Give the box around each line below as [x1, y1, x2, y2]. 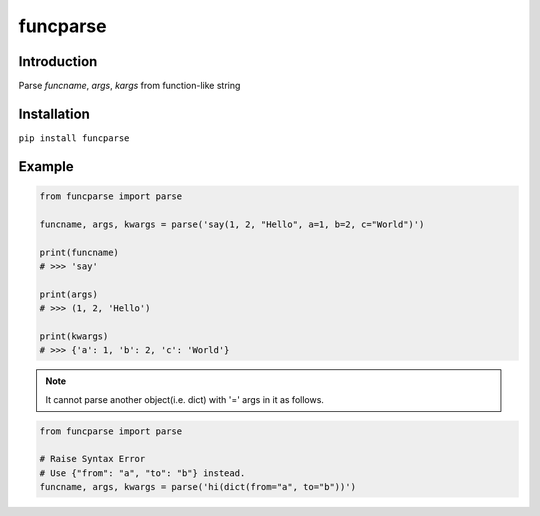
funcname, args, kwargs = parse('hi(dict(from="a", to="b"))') [39, 481, 357, 493]
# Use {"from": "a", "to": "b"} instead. [39, 467, 246, 479]
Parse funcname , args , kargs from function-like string [18, 80, 241, 92]
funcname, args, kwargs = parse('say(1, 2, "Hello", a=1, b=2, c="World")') [39, 218, 425, 230]
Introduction [18, 53, 98, 70]
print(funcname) [39, 246, 120, 258]
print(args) [39, 288, 99, 300]
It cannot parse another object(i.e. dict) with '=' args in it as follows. [45, 393, 325, 405]
